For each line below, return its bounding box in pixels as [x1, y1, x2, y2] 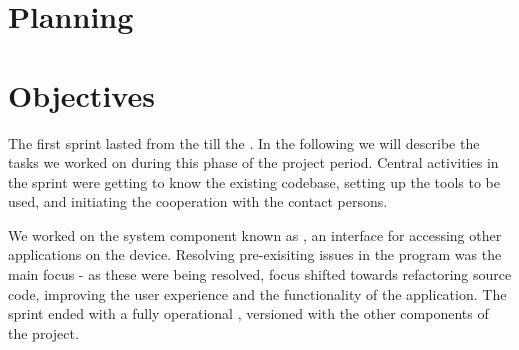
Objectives [8, 74, 155, 115]
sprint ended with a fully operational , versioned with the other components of [8, 303, 489, 324]
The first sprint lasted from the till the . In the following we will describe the [8, 132, 480, 153]
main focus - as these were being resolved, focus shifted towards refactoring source [8, 264, 512, 285]
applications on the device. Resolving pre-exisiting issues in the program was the [8, 244, 502, 265]
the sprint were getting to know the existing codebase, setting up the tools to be [8, 171, 500, 192]
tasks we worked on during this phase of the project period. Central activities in [8, 152, 499, 173]
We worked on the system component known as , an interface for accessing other [8, 224, 502, 245]
